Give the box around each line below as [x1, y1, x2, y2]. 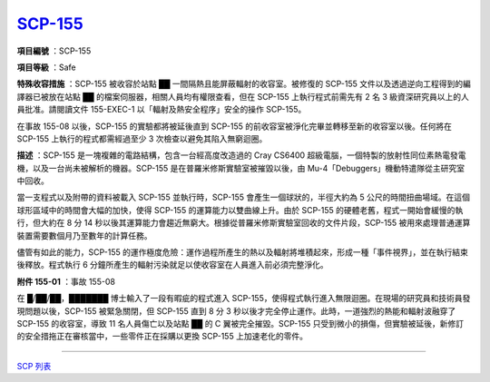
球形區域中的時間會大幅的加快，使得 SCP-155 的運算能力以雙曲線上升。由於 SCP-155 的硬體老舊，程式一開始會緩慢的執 [16, 204, 464, 215]
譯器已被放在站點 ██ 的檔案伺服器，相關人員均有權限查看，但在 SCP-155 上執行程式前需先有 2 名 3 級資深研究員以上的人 [16, 91, 469, 102]
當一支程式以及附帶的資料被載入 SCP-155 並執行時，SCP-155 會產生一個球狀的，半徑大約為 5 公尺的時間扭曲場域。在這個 [16, 191, 471, 203]
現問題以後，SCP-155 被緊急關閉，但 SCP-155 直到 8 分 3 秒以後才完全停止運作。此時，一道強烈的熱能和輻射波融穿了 [16, 305, 456, 317]
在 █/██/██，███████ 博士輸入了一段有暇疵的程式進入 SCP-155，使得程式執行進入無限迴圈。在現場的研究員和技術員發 [16, 293, 471, 304]
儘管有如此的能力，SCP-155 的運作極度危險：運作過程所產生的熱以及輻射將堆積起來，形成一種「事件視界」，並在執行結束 [16, 247, 469, 258]
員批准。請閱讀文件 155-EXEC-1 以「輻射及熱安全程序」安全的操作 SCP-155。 [16, 104, 307, 115]
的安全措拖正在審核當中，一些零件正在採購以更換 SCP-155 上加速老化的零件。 [16, 331, 309, 342]
